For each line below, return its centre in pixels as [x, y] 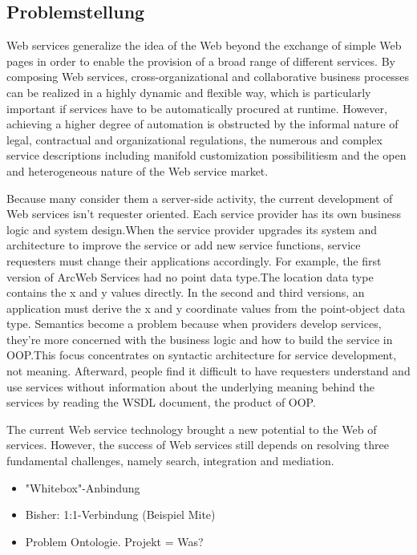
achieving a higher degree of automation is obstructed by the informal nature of [202, 124]
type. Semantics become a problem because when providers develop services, [194, 324]
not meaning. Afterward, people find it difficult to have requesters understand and [208, 371]
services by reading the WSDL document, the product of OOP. [161, 402]
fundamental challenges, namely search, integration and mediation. [170, 461]
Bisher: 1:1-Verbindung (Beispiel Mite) [120, 514]
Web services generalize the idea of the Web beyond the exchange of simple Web [204, 45]
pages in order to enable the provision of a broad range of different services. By [201, 61]
